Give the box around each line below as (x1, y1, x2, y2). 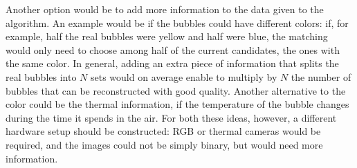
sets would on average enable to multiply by (90, 69, 277, 84)
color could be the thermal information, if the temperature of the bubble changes (6, 97, 349, 111)
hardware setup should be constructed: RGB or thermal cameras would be (6, 124, 321, 138)
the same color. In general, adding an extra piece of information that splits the (6, 56, 339, 71)
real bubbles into (6, 69, 77, 84)
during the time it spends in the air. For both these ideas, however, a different (6, 110, 337, 124)
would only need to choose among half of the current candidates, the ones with (6, 42, 340, 57)
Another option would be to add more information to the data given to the (6, 2, 324, 16)
